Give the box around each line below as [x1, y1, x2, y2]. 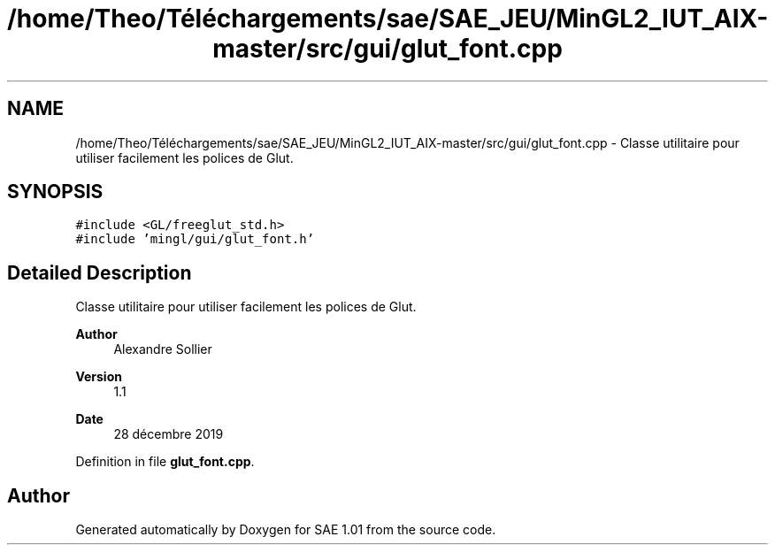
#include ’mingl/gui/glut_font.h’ [75, 232, 315, 247]
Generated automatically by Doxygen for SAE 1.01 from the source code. [75, 522, 496, 538]
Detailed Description [7, 261, 192, 284]
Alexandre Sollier [113, 341, 212, 357]
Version [75, 369, 122, 385]
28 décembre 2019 [113, 426, 224, 442]
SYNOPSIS [7, 180, 104, 203]
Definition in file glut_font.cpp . [75, 454, 255, 470]
